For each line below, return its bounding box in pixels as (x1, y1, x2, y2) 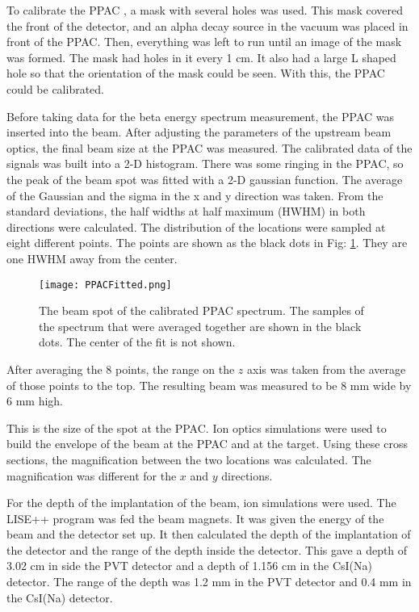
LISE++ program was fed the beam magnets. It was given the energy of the (6, 509, 384, 526)
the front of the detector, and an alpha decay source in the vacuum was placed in (6, 17, 409, 34)
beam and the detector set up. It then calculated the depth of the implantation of (6, 526, 411, 543)
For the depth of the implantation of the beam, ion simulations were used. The (6, 494, 396, 511)
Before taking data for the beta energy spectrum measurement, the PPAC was (6, 107, 395, 124)
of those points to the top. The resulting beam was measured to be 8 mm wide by (6, 376, 412, 393)
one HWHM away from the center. (6, 249, 178, 266)
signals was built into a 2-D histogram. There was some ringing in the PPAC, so (6, 155, 404, 172)
